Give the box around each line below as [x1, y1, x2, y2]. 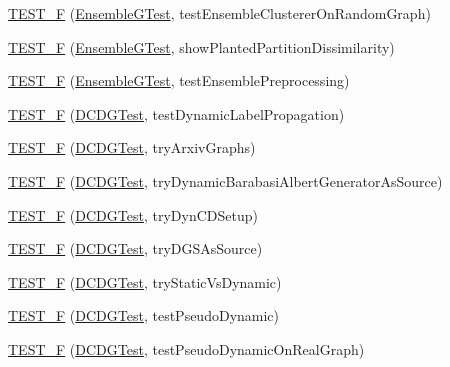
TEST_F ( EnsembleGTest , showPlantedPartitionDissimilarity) [8, 36, 395, 57]
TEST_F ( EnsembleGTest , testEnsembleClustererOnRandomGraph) [8, 3, 431, 23]
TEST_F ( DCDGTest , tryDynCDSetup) [8, 204, 258, 225]
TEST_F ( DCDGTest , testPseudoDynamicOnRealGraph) [8, 338, 365, 359]
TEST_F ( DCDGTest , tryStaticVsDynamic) [8, 271, 282, 292]
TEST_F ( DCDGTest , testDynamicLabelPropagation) [8, 103, 345, 124]
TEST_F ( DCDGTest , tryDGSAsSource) [8, 238, 263, 259]
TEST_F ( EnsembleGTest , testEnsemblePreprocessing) [8, 70, 350, 91]
